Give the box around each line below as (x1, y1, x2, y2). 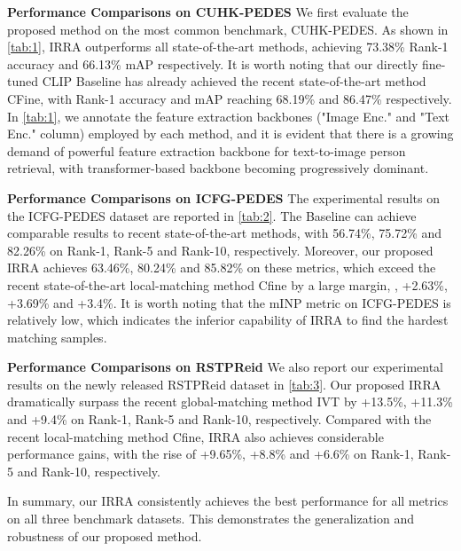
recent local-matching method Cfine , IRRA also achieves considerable (7, 427, 384, 445)
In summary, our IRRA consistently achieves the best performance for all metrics (7, 492, 449, 510)
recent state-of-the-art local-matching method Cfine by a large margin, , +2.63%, (7, 275, 448, 294)
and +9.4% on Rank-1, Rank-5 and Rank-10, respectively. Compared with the (7, 410, 432, 429)
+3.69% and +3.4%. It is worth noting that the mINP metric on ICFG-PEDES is (7, 293, 451, 311)
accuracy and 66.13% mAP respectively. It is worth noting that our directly (7, 54, 418, 73)
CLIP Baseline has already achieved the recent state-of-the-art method (42, 72, 426, 91)
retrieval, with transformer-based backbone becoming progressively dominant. (7, 159, 429, 177)
